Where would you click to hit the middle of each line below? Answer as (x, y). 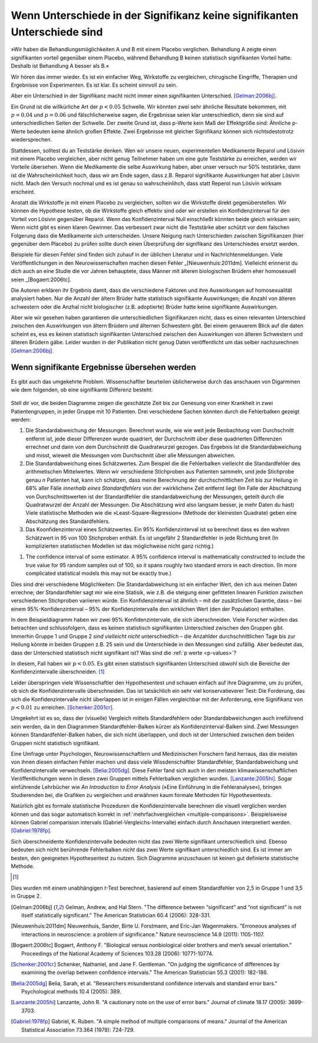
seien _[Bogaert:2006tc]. (41, 279)
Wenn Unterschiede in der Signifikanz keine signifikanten (155, 15)
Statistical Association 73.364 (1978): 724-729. (78, 1029)
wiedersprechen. (32, 140)
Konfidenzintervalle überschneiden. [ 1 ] (58, 672)
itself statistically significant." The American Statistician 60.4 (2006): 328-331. (116, 915)
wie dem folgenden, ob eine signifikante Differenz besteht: (82, 390)
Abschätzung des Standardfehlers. (68, 521)
